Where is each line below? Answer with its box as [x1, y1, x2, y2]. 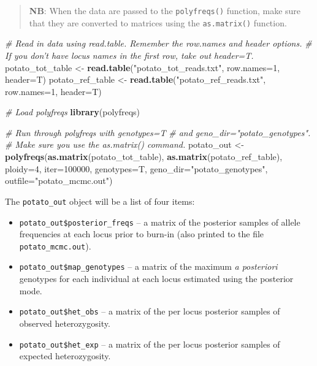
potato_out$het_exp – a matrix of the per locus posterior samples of [19, 337, 280, 350]
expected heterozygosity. [19, 349, 111, 362]
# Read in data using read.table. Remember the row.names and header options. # [5, 37, 312, 50]
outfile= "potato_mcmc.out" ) [5, 174, 113, 187]
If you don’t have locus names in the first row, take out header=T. [5, 48, 254, 61]
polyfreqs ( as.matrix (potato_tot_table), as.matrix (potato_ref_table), [5, 150, 283, 163]
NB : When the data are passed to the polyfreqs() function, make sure [29, 4, 301, 17]
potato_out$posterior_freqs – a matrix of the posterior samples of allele [19, 215, 300, 228]
